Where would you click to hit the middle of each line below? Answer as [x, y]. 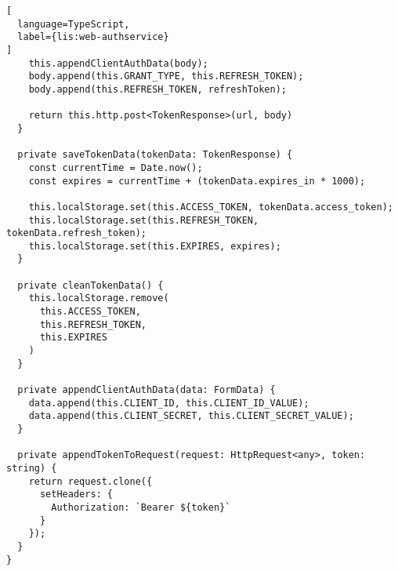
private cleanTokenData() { [90, 285]
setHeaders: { [76, 495]
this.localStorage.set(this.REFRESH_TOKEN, [144, 220]
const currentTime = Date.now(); [116, 167]
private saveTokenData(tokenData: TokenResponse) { [155, 155]
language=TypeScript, [74, 24]
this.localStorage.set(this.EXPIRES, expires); [155, 246]
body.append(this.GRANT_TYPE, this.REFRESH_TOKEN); [166, 76]
